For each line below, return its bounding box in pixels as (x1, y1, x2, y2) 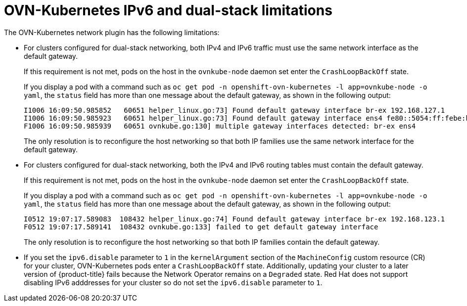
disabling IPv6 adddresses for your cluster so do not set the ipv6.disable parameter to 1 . (24, 278, 323, 287)
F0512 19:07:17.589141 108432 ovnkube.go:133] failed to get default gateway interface (24, 222, 378, 231)
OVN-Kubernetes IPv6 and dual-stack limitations (4, 2, 332, 19)
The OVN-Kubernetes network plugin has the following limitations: (4, 28, 220, 37)
